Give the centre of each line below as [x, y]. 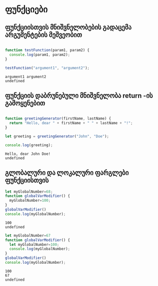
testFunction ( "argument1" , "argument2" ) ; [47, 68]
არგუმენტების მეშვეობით [43, 35]
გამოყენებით [25, 103]
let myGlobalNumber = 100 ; [34, 244]
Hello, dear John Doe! [28, 154]
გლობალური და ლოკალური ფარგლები [67, 173]
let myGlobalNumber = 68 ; [29, 192]
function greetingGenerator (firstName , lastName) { [58, 119]
